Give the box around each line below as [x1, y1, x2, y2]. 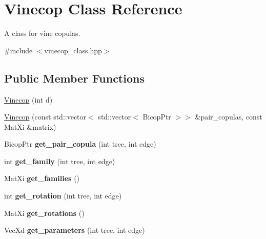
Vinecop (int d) [4, 94, 53, 105]
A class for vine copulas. [4, 28, 80, 38]
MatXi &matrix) [4, 121, 56, 132]
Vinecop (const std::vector [4, 111, 87, 122]
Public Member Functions [4, 70, 145, 86]
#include [4, 45, 33, 55]
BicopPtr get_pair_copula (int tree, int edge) [4, 138, 156, 149]
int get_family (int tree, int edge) [4, 155, 115, 166]
